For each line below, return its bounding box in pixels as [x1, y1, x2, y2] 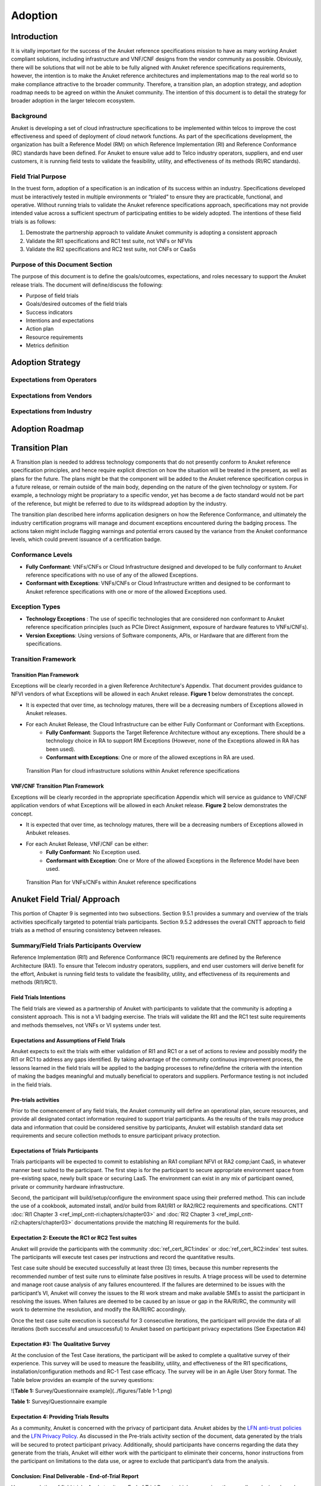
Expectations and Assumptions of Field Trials [11, 1037, 126, 1044]
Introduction [11, 32, 58, 42]
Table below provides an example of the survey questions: [11, 1376, 154, 1383]
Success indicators [26, 308, 73, 316]
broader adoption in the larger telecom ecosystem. [11, 97, 136, 104]
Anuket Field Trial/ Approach [11, 895, 120, 905]
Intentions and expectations [26, 317, 95, 324]
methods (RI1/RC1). [11, 978, 58, 986]
